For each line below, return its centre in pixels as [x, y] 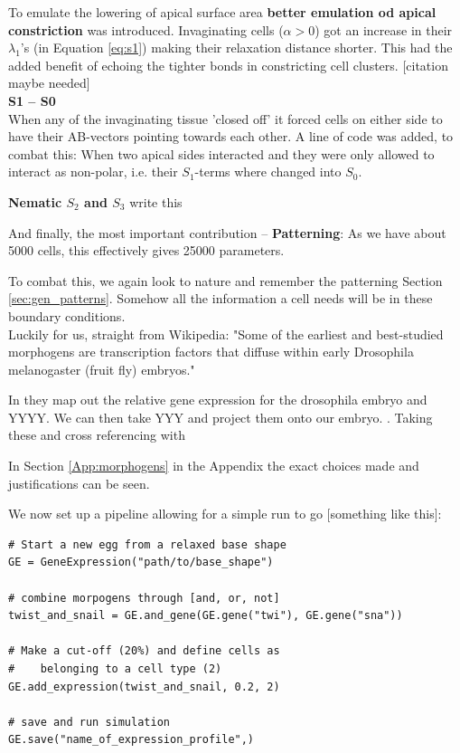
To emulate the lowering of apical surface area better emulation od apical [222, 12]
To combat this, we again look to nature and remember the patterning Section [225, 280]
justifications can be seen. [79, 483]
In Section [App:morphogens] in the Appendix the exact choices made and [214, 466]
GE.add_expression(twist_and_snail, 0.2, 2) [144, 686]
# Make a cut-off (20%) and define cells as [144, 651]
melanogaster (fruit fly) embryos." [102, 369]
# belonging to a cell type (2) [115, 669]
